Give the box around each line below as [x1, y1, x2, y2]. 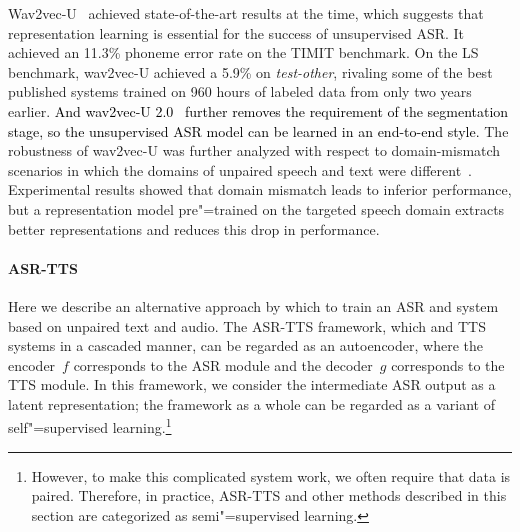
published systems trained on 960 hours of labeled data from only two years [8, 81, 472, 102]
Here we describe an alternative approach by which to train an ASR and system [8, 295, 499, 316]
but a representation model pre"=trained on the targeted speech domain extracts [8, 198, 505, 219]
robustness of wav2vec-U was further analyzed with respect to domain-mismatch [8, 140, 501, 161]
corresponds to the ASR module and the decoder [73, 354, 373, 375]
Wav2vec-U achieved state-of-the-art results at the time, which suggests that [8, 3, 484, 23]
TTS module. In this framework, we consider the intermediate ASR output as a [8, 374, 496, 395]
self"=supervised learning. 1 [8, 414, 172, 438]
